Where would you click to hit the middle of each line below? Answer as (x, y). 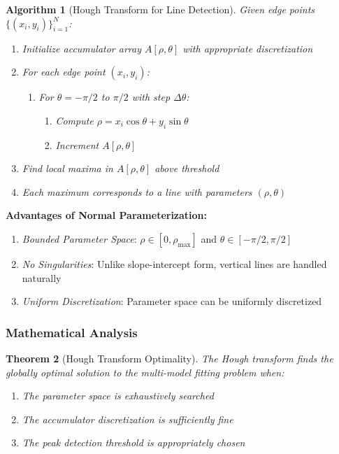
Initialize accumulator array (82, 48)
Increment (77, 144)
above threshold (187, 168)
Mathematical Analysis (72, 332)
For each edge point (64, 72)
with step (151, 97)
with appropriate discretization (248, 48)
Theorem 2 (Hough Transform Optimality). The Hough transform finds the (169, 358)
